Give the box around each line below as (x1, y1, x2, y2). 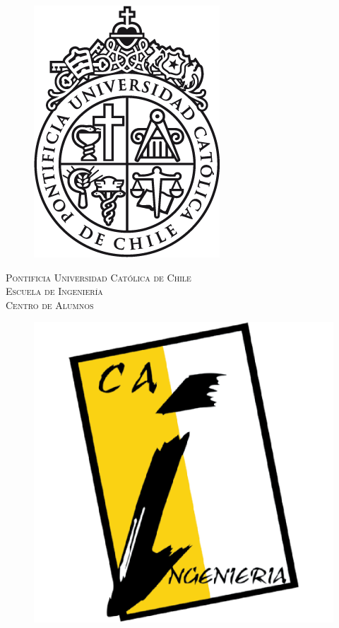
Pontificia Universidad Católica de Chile (6, 269, 191, 284)
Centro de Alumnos (6, 297, 94, 312)
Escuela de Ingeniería (6, 284, 103, 298)
